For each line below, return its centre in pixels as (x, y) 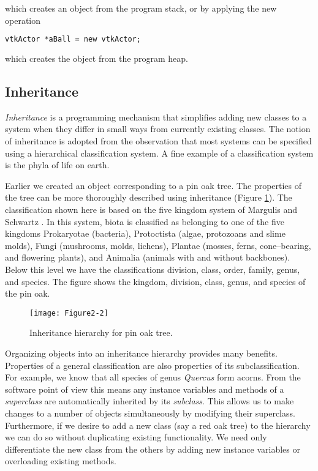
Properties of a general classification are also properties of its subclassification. (152, 365)
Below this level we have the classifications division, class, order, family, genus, (153, 269)
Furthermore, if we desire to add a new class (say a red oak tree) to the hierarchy (158, 425)
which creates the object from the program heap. (97, 58)
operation (23, 20)
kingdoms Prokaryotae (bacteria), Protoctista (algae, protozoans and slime (145, 233)
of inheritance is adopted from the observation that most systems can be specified (158, 141)
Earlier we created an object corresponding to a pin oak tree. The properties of (153, 185)
